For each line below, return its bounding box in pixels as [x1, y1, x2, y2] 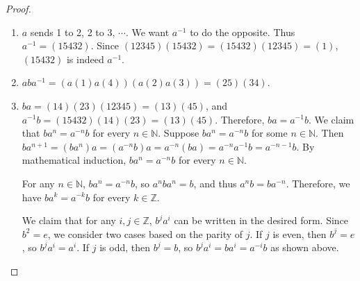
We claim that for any [22, 213, 116, 228]
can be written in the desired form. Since [174, 213, 349, 228]
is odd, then [99, 240, 151, 255]
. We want [125, 24, 170, 39]
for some [251, 126, 288, 140]
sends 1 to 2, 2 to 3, [30, 24, 115, 39]
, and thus [193, 176, 237, 190]
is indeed [66, 51, 104, 66]
